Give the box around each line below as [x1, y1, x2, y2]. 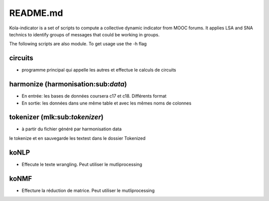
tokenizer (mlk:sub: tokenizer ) [9, 113, 104, 121]
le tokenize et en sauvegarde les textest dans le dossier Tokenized [9, 135, 146, 141]
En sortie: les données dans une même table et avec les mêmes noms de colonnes [21, 100, 192, 106]
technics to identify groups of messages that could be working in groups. [9, 31, 160, 37]
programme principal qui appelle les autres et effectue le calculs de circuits [21, 67, 176, 73]
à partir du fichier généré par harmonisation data [21, 126, 122, 132]
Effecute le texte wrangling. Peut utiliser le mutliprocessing [21, 161, 142, 167]
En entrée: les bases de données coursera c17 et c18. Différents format [21, 93, 167, 99]
